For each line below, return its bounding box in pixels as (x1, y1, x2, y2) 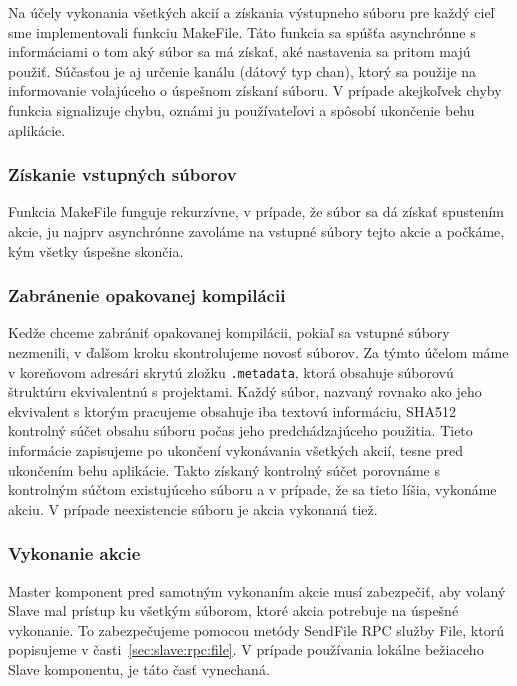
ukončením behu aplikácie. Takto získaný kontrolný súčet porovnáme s (8, 459, 440, 480)
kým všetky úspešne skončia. (8, 240, 184, 261)
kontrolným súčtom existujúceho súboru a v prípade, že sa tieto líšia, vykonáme (8, 479, 497, 500)
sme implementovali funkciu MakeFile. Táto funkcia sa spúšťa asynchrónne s (8, 21, 476, 42)
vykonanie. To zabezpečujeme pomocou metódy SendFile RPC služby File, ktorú (8, 619, 504, 640)
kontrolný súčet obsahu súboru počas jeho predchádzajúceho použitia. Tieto (8, 420, 473, 441)
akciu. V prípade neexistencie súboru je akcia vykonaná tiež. (8, 498, 378, 519)
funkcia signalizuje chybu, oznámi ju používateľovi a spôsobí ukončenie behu (8, 99, 475, 120)
